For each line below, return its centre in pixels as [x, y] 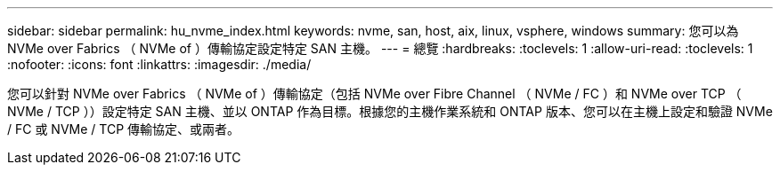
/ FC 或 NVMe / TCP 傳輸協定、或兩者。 [124, 129]
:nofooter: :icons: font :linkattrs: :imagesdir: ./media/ [159, 64]
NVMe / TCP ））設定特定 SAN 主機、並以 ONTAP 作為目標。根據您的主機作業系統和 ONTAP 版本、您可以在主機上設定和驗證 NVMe [390, 111]
